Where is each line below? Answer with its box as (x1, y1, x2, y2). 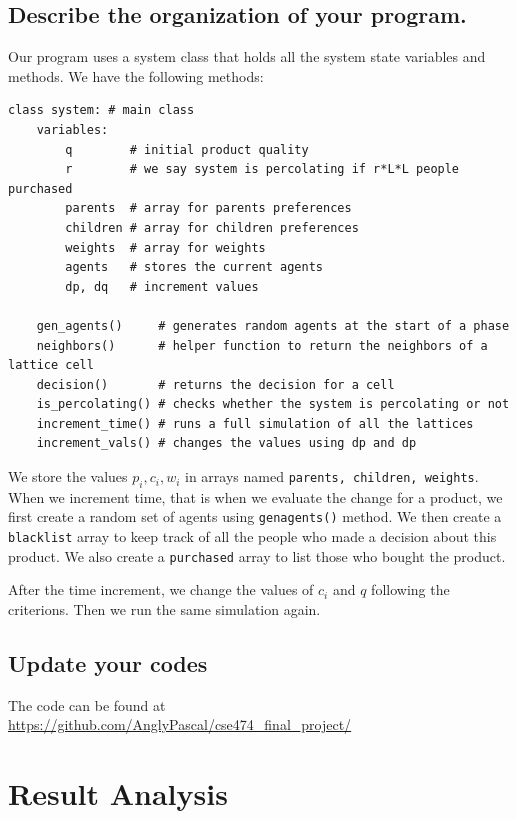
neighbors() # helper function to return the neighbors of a (36, 338, 488, 353)
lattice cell (8, 358, 94, 373)
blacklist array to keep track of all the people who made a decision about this (8, 526, 497, 547)
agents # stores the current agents (65, 260, 323, 275)
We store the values (8, 466, 128, 487)
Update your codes (8, 648, 208, 679)
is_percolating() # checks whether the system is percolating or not (36, 397, 510, 412)
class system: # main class (8, 103, 195, 118)
